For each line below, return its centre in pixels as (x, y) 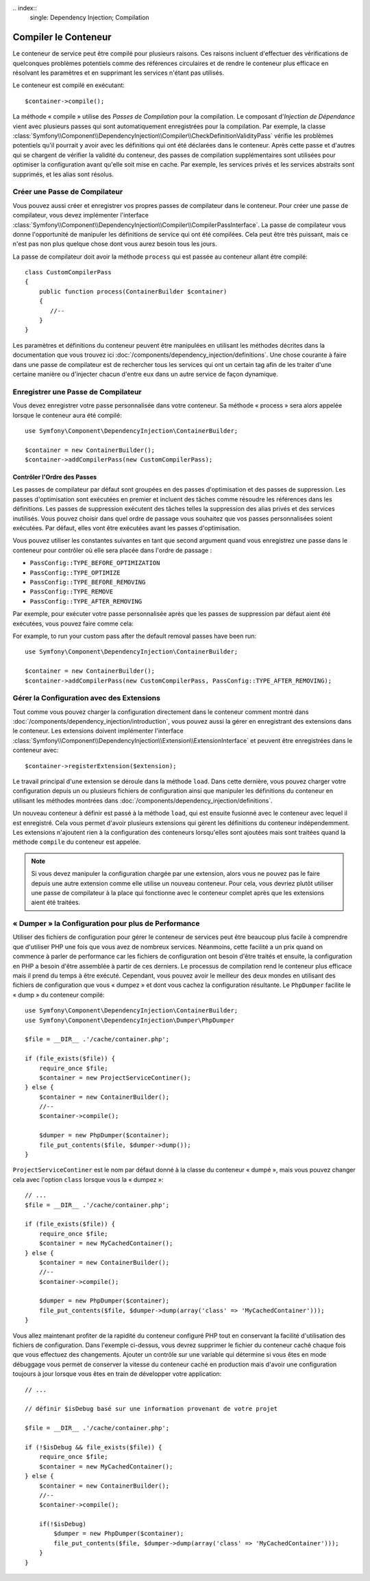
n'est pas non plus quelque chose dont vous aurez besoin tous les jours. (115, 244)
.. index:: (25, 8)
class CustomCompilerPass (69, 272)
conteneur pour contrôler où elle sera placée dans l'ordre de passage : (112, 550)
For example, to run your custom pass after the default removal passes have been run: (135, 636)
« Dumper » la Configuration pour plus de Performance (106, 924)
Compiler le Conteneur (62, 37)
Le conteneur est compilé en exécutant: (69, 85)
